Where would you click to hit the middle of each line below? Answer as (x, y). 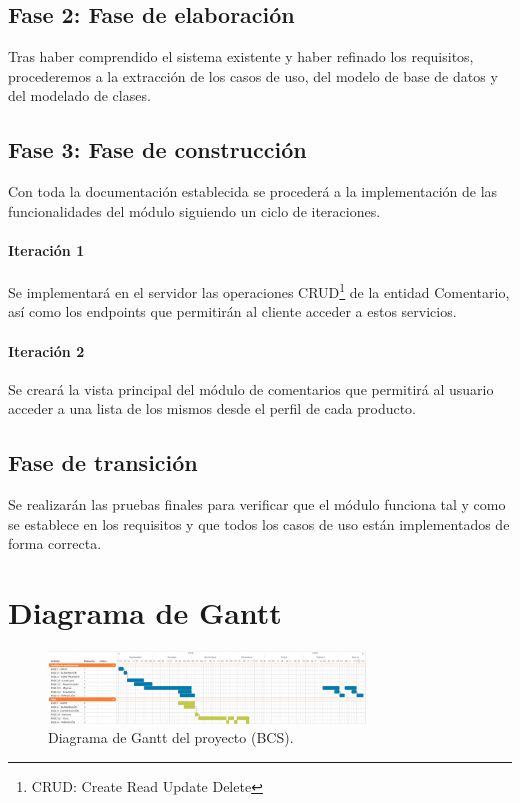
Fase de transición (103, 462)
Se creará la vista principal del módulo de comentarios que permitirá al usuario (251, 388)
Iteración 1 (46, 249)
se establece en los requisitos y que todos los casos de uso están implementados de (259, 523)
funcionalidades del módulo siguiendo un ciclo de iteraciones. (194, 210)
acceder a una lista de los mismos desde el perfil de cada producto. (212, 408)
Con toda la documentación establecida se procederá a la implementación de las (253, 191)
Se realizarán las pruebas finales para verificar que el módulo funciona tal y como (257, 504)
